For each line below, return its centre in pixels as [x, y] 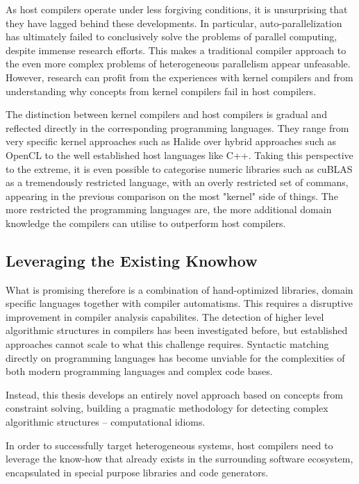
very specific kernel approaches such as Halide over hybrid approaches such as [171, 141]
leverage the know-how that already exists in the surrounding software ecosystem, [179, 459]
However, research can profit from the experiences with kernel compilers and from [179, 77]
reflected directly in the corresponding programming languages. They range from [177, 127]
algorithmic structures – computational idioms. [106, 422]
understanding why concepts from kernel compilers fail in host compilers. [161, 91]
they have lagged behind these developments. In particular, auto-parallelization [174, 23]
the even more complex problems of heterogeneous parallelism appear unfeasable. [178, 64]
